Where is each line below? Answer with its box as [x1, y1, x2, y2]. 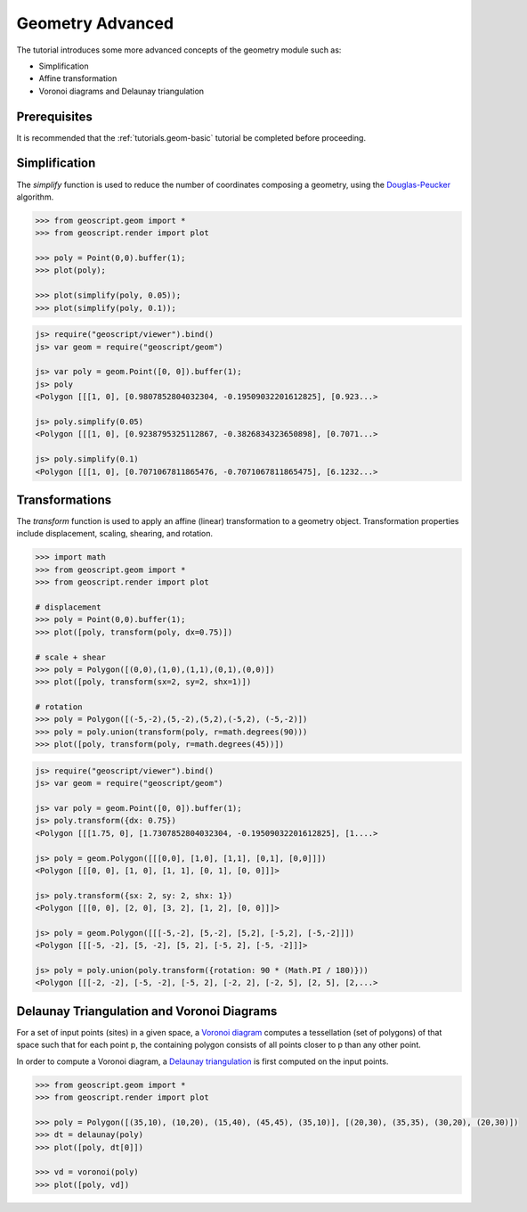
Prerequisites [16, 109, 93, 124]
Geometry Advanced [16, 13, 174, 33]
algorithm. [16, 192, 54, 202]
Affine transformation [38, 73, 118, 84]
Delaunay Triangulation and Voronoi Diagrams [16, 1003, 278, 1019]
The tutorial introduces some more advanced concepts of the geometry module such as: [16, 45, 342, 55]
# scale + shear [35, 651, 107, 662]
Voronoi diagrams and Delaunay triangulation [38, 86, 205, 96]
